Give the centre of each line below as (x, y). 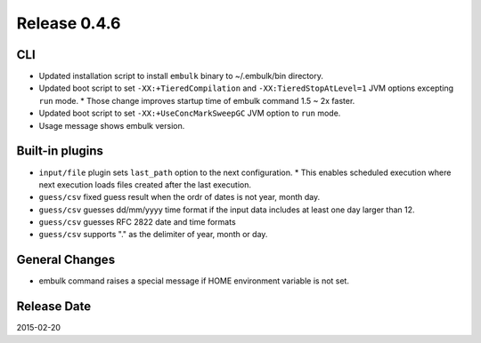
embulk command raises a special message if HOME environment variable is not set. (194, 281)
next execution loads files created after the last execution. (145, 184)
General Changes (66, 260)
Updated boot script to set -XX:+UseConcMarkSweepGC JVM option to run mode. (190, 113)
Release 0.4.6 (69, 23)
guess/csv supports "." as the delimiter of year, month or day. (153, 235)
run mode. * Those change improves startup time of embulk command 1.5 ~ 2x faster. (197, 100)
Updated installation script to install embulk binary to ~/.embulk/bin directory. (181, 76)
